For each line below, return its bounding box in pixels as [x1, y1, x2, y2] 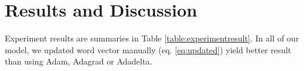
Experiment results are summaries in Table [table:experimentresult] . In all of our [5, 32, 299, 44]
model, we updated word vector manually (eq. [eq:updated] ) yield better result [5, 43, 292, 56]
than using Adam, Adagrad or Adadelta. [5, 55, 152, 67]
